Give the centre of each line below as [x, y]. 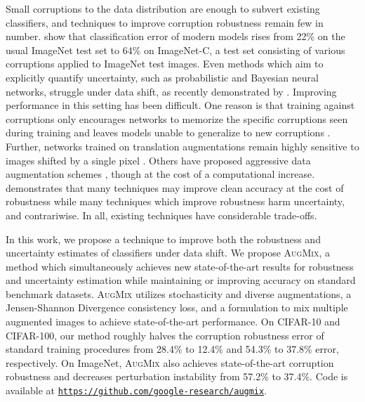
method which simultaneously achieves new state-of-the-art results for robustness [180, 266]
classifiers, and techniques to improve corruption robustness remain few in [165, 22]
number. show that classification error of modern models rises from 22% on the [175, 36]
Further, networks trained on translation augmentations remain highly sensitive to [182, 146]
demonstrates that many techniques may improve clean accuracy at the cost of [175, 187]
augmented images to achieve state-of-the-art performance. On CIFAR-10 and [173, 322]
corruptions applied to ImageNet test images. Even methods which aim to [165, 64]
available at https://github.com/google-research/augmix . [137, 390]
